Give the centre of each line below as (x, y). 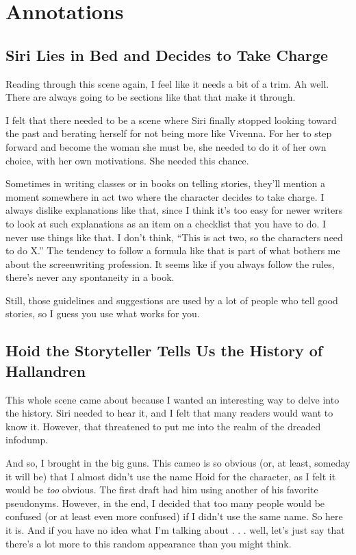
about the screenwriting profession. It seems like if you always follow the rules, (170, 263)
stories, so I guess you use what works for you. (103, 313)
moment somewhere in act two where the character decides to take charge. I (165, 196)
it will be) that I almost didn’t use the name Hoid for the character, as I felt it (171, 476)
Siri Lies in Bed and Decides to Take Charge (167, 54)
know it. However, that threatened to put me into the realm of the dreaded (163, 426)
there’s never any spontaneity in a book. (90, 277)
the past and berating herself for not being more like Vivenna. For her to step (169, 133)
